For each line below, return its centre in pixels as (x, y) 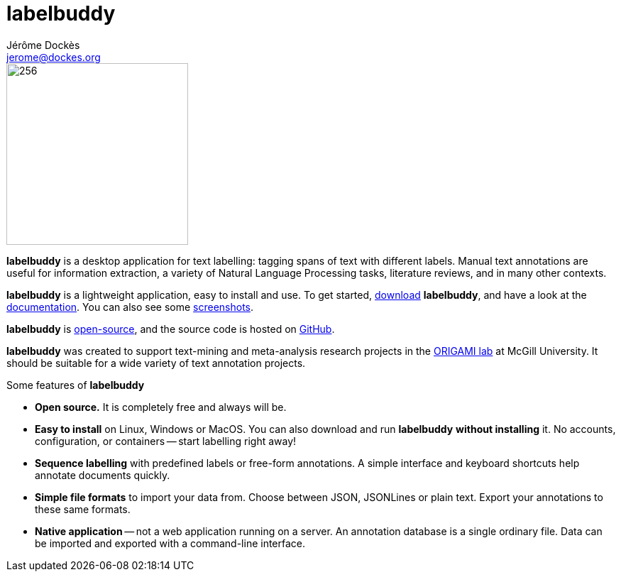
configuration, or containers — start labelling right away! (166, 441)
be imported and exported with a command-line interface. (170, 543)
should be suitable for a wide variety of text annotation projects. (156, 363)
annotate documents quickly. (103, 475)
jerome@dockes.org (54, 57)
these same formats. (83, 509)
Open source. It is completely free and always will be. (161, 407)
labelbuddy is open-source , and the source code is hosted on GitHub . (171, 329)
